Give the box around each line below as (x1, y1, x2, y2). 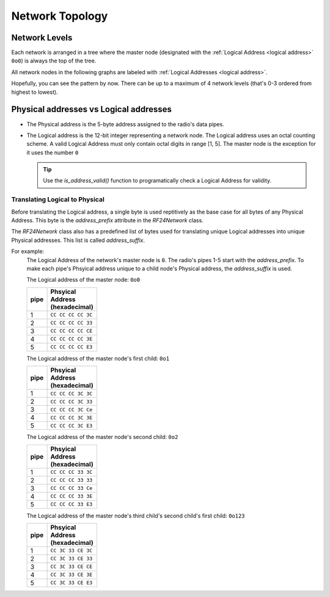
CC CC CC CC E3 (50, 344, 93, 350)
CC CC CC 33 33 (50, 477, 93, 484)
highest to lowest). (11, 88, 58, 96)
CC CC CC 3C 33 (50, 398, 93, 405)
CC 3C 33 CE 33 (50, 555, 93, 562)
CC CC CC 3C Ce (50, 406, 93, 413)
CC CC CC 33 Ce (50, 485, 93, 492)
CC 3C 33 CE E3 (50, 579, 93, 586)
